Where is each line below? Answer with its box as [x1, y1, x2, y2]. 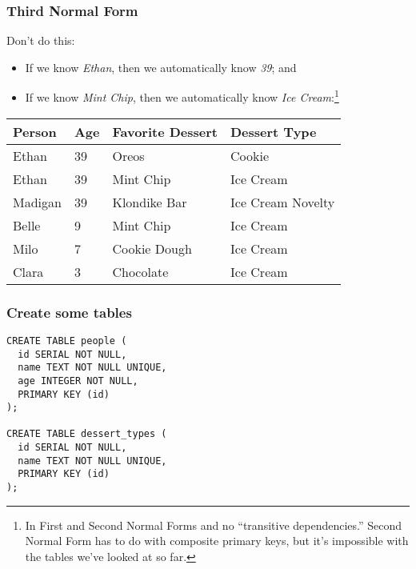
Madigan [13, 192, 62, 211]
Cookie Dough [112, 238, 192, 258]
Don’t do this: [6, 32, 75, 49]
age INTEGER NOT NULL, [18, 375, 138, 387]
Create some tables [6, 302, 132, 322]
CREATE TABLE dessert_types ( [6, 428, 167, 440]
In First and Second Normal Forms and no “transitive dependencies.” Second [25, 516, 402, 533]
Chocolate [112, 262, 169, 281]
